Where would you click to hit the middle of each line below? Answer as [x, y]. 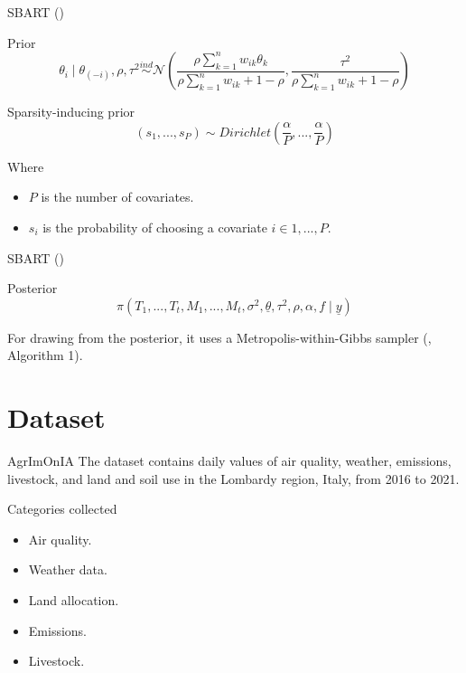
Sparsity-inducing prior [71, 112]
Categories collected [62, 509]
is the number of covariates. [117, 197]
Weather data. [68, 569]
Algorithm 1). [45, 355]
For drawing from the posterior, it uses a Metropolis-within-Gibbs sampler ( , [219, 337]
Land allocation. [74, 600]
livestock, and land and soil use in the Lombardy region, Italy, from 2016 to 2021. [233, 478]
